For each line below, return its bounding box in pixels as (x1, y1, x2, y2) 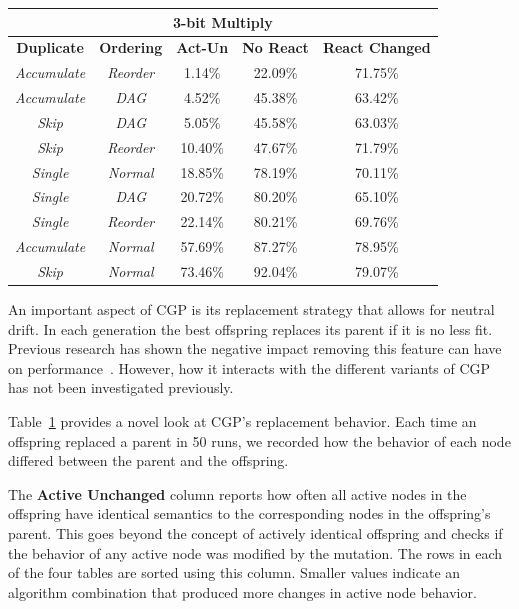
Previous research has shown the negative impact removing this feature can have (8, 338, 502, 359)
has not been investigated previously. (8, 377, 234, 398)
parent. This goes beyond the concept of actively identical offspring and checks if (8, 522, 503, 543)
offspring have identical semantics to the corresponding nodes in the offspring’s (8, 503, 491, 524)
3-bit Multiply (172, 11, 273, 32)
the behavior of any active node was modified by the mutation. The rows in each (8, 542, 503, 563)
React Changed (322, 37, 431, 58)
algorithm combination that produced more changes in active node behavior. (8, 581, 477, 602)
